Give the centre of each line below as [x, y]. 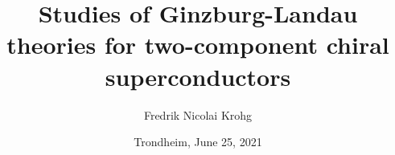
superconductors [198, 76]
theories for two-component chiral [198, 45]
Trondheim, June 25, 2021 [198, 142]
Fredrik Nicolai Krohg [198, 114]
